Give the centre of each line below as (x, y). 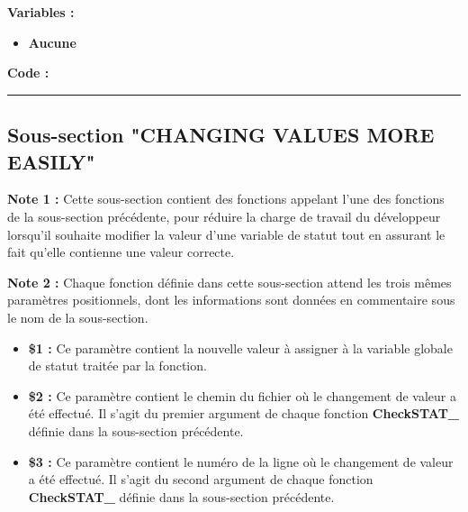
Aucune (52, 42)
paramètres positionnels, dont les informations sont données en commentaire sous (231, 300)
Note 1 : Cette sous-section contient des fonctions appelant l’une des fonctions (226, 199)
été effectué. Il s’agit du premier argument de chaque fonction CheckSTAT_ (243, 413)
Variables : (41, 12)
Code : (28, 73)
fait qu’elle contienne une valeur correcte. (121, 252)
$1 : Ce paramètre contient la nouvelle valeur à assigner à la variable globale (240, 347)
